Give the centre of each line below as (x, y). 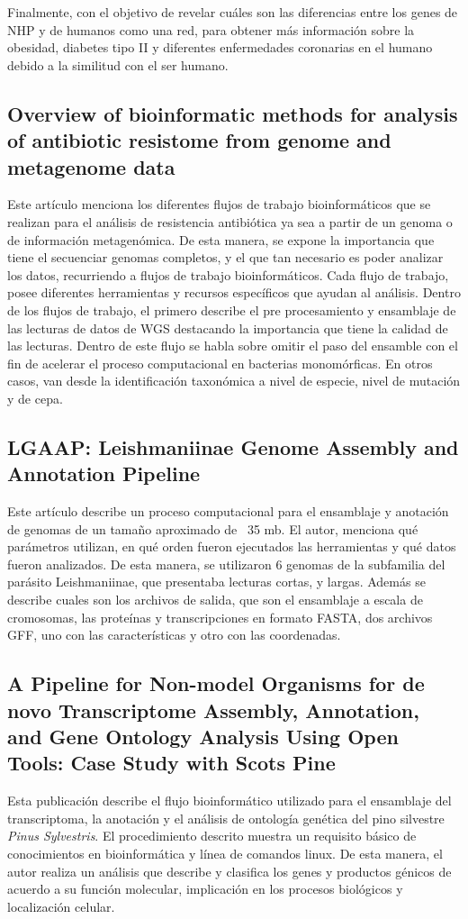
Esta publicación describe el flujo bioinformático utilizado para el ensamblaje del (229, 801)
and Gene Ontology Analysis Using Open (203, 736)
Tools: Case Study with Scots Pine (171, 763)
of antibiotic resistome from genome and (199, 140)
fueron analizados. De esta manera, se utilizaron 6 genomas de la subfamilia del (226, 564)
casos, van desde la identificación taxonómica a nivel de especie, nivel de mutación (234, 381)
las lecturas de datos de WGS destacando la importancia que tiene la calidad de (228, 328)
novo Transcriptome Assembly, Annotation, (213, 710)
